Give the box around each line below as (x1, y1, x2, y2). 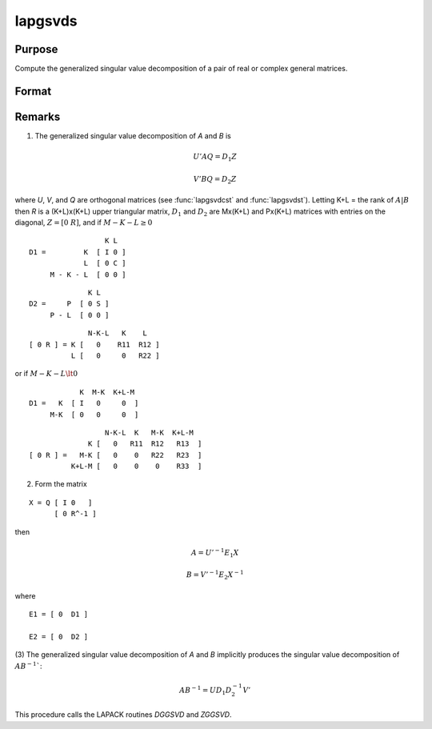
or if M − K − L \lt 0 (14, 369, 78, 379)
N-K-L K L (88, 329, 148, 338)
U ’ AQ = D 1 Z (193, 152, 238, 163)
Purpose (14, 42, 58, 56)
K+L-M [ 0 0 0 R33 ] (70, 462, 202, 471)
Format (14, 84, 52, 98)
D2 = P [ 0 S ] (29, 299, 110, 308)
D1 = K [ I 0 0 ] (29, 399, 139, 408)
